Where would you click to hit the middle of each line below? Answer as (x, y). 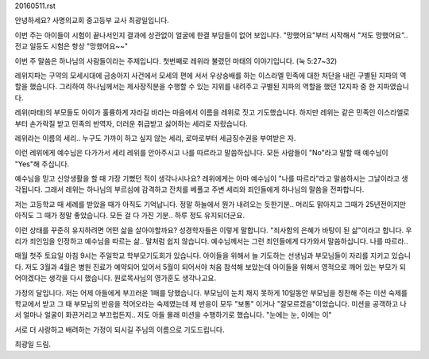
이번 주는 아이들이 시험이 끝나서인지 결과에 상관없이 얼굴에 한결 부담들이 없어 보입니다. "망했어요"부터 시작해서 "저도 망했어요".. (211, 35)
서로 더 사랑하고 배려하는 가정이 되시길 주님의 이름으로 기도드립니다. (120, 330)
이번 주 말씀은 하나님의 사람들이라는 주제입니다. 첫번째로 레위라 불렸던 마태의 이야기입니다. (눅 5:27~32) (176, 60)
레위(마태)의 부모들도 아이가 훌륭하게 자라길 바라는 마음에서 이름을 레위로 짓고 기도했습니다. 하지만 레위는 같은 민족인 (195, 112)
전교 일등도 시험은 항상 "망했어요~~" (71, 46)
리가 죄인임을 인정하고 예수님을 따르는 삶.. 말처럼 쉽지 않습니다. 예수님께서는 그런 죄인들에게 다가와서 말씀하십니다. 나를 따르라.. (211, 241)
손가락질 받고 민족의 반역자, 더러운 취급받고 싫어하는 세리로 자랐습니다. (138, 123)
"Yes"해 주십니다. (42, 164)
